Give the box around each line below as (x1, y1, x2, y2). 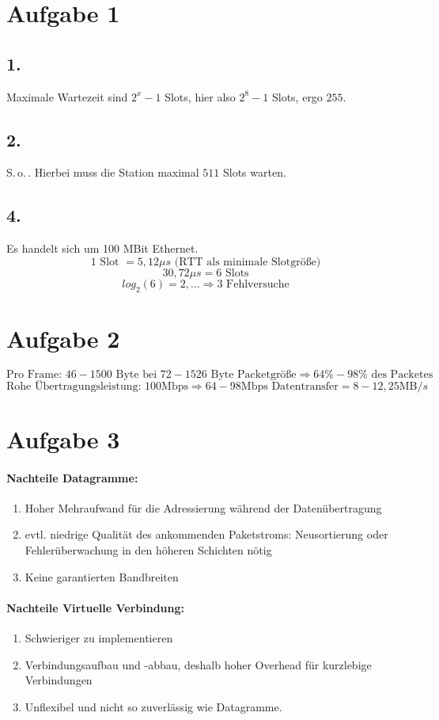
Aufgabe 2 (6, 322, 120, 354)
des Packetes (371, 368, 433, 380)
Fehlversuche (226, 278, 290, 290)
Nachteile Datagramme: (6, 469, 138, 486)
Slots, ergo (271, 88, 323, 105)
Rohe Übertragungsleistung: (6, 380, 142, 392)
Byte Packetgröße (210, 368, 297, 380)
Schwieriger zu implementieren (25, 630, 173, 646)
